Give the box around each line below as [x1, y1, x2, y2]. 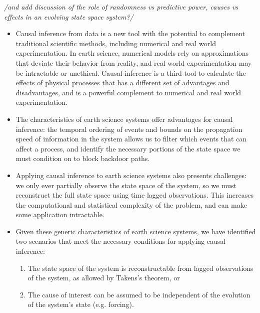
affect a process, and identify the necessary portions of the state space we [15, 143, 240, 153]
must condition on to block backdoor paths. [15, 153, 150, 164]
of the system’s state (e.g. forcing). [27, 299, 134, 309]
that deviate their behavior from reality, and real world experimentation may [15, 57, 252, 68]
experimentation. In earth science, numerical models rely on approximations [15, 48, 248, 58]
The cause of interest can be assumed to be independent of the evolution [27, 289, 250, 299]
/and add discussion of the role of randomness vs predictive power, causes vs [4, 2, 238, 12]
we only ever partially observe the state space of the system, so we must [15, 180, 236, 190]
